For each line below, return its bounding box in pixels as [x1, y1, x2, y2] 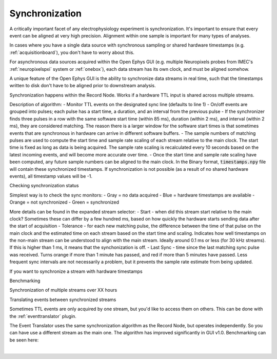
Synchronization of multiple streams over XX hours [9, 287, 117, 293]
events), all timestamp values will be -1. [9, 173, 92, 179]
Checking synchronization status [9, 183, 79, 189]
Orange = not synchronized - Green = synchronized [9, 199, 120, 205]
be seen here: [9, 336, 39, 343]
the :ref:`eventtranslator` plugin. [9, 313, 77, 319]
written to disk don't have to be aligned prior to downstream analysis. [9, 83, 156, 89]
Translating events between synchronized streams [9, 296, 116, 303]
